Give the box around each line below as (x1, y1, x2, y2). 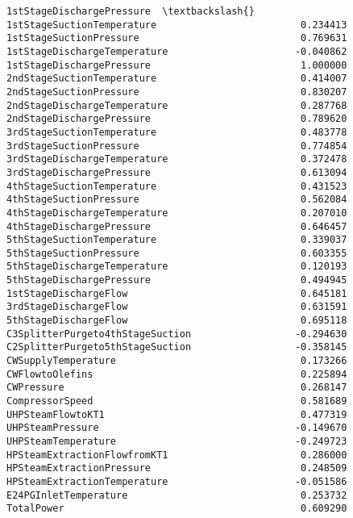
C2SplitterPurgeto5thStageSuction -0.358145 (6, 341, 347, 353)
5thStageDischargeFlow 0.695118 (6, 315, 347, 327)
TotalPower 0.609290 (6, 503, 347, 515)
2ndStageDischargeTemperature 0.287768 (6, 99, 347, 111)
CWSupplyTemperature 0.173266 (6, 355, 347, 367)
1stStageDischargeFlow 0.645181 (6, 287, 347, 299)
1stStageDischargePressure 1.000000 (6, 59, 347, 71)
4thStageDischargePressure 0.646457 (6, 220, 347, 232)
